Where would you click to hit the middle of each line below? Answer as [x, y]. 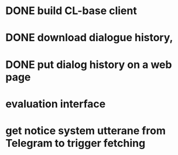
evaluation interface [56, 104]
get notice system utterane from [86, 131]
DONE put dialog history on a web [89, 64]
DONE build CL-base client [71, 11]
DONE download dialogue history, [89, 38]
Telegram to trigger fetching [76, 143]
